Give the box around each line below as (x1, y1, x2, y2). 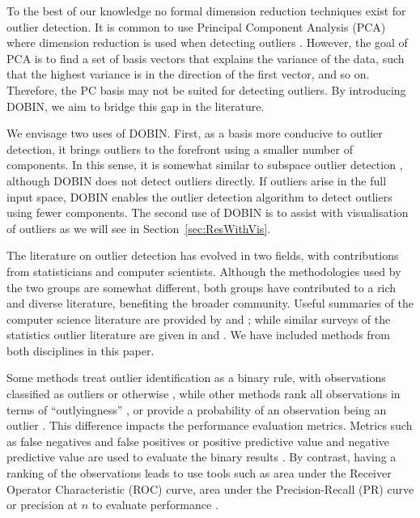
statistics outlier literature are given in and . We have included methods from (6, 326, 390, 343)
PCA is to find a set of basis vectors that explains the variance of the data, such (6, 49, 405, 66)
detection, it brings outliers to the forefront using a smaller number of (6, 140, 353, 157)
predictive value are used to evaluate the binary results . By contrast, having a (6, 448, 397, 465)
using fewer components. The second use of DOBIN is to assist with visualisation (6, 204, 409, 221)
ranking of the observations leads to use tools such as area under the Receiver (6, 465, 392, 482)
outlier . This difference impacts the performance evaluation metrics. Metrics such (6, 417, 413, 434)
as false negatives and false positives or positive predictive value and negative (6, 432, 390, 449)
